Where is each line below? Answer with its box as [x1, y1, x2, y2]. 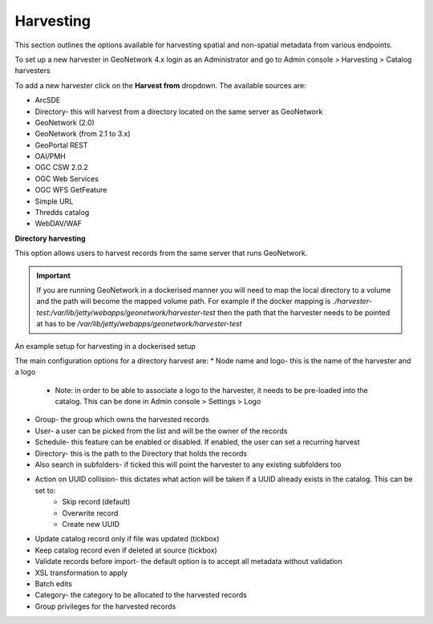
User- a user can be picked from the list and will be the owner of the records [34, 426, 288, 436]
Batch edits [34, 578, 72, 589]
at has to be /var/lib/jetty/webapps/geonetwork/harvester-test [36, 319, 242, 329]
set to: [34, 485, 56, 495]
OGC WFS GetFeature [34, 185, 107, 195]
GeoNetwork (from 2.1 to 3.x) [34, 129, 132, 139]
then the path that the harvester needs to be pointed [216, 307, 391, 317]
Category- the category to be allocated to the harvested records [34, 590, 248, 600]
